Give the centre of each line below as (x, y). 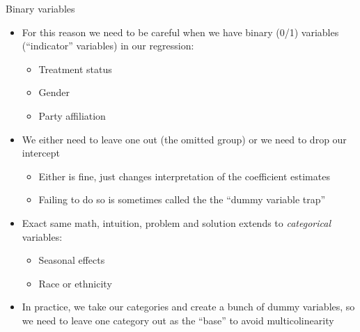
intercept (41, 153)
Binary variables (40, 8)
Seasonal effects (72, 260)
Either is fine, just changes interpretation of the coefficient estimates (184, 176)
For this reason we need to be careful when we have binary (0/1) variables (180, 32)
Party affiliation (72, 115)
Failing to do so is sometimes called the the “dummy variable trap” (182, 199)
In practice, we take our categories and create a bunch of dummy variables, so (188, 307)
